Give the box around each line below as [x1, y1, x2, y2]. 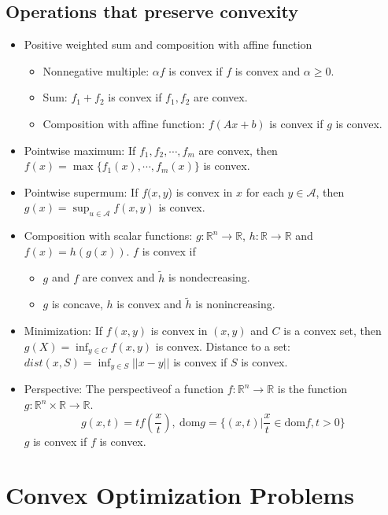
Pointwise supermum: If [24, 183, 139, 200]
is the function [277, 381, 348, 397]
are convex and [82, 269, 155, 285]
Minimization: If [24, 322, 102, 338]
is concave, [51, 296, 103, 312]
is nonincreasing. [195, 296, 275, 312]
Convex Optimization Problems [6, 479, 354, 511]
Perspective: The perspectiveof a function [24, 381, 224, 397]
